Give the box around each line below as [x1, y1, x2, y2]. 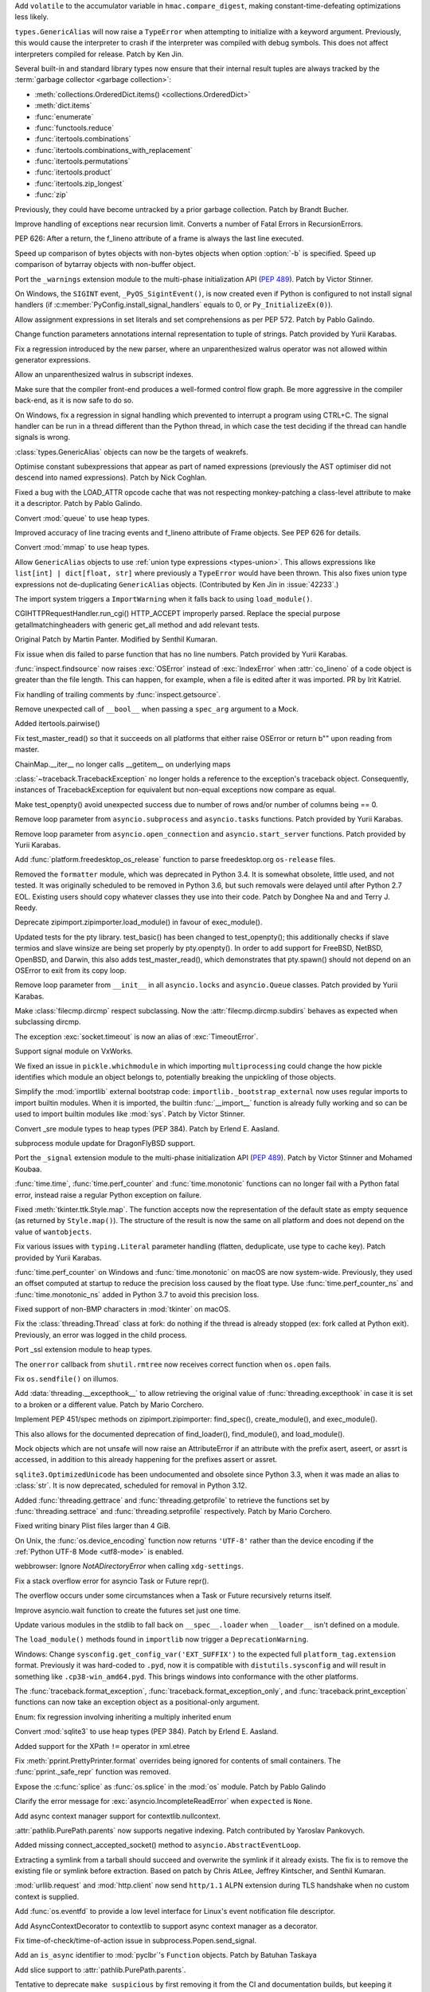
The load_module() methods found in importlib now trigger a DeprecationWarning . [14, 1634, 309, 1645]
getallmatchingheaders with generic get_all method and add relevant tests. [14, 620, 260, 629]
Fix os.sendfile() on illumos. [14, 1374, 119, 1384]
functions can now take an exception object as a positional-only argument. [14, 1697, 260, 1707]
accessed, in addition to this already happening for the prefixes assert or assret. [14, 1455, 278, 1465]
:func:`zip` [34, 190, 68, 199]
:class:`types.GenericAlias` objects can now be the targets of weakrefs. [14, 447, 248, 457]
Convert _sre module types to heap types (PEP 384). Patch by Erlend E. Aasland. [14, 1123, 280, 1133]
